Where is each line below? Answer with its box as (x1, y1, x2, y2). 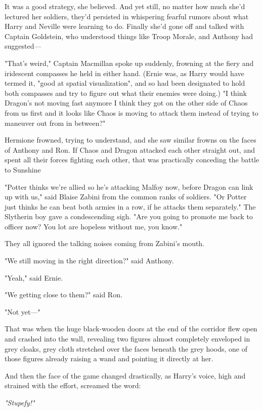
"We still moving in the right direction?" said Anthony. (5, 255, 174, 266)
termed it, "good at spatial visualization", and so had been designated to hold (5, 78, 245, 88)
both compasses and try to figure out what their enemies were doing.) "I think (5, 87, 247, 98)
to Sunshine (5, 164, 41, 175)
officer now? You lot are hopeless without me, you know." (5, 221, 183, 231)
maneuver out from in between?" (5, 117, 106, 128)
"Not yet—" (5, 306, 40, 317)
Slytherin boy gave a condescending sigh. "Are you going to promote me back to (5, 211, 253, 222)
